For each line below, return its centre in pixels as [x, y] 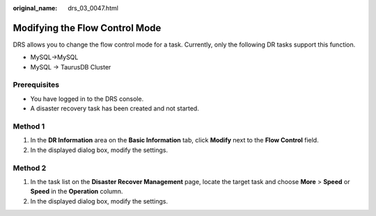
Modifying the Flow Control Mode [87, 28]
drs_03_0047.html [93, 8]
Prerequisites [36, 85]
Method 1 [29, 126]
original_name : [35, 8]
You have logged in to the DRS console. [87, 99]
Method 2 [30, 168]
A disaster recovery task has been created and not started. [115, 108]
